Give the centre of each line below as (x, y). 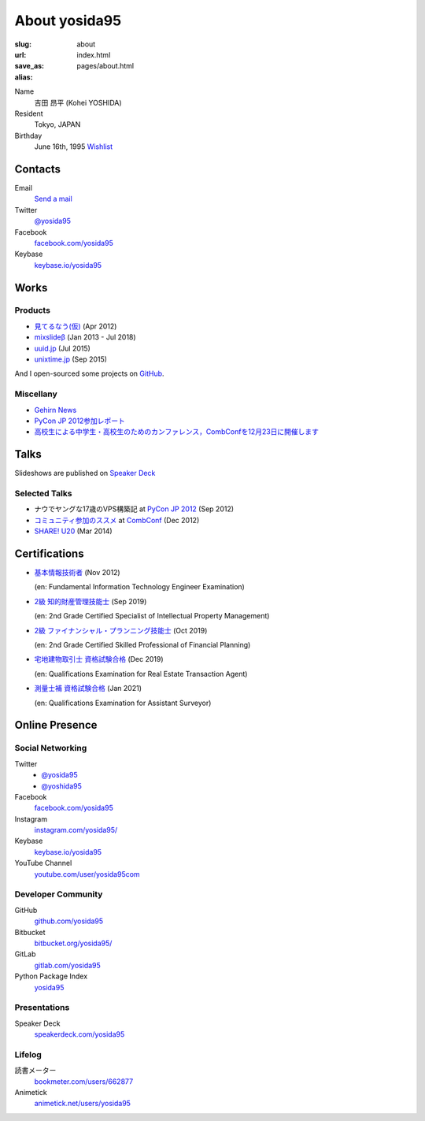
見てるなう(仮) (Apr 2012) (76, 326)
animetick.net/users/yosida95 (83, 1104)
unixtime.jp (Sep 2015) (71, 359)
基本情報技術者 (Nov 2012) (78, 573)
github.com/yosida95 (69, 921)
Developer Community (59, 894)
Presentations (42, 1008)
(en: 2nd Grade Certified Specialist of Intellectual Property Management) (152, 616)
